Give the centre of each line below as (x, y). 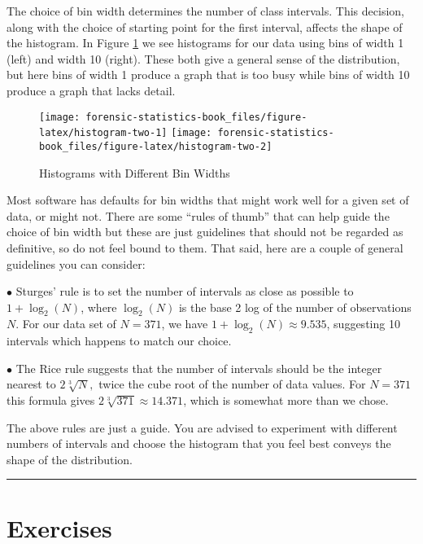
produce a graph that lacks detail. (91, 90)
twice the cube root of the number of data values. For (232, 384)
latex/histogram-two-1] (103, 133)
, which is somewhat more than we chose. (286, 400)
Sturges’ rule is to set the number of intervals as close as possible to (185, 291)
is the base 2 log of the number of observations (295, 307)
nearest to (31, 384)
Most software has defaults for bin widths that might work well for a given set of (208, 200)
